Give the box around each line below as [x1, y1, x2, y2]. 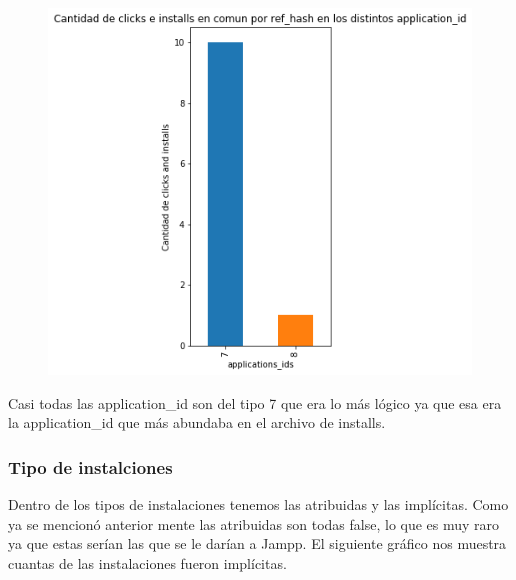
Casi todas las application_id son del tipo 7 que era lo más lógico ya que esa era [8, 392, 502, 413]
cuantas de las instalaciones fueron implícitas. [8, 552, 287, 573]
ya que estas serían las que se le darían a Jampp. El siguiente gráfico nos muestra [8, 533, 507, 554]
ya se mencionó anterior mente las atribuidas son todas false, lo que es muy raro [8, 513, 500, 534]
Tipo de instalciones [8, 454, 173, 479]
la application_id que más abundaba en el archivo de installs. [8, 412, 386, 433]
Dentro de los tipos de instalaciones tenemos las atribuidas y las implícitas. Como [8, 494, 509, 515]
